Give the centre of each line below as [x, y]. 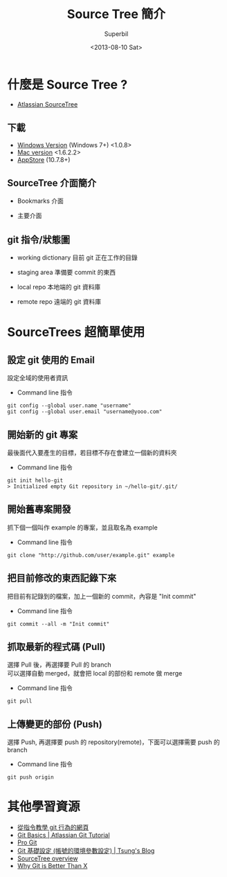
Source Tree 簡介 [116, 14]
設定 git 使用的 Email [51, 360]
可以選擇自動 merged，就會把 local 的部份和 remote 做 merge [95, 673]
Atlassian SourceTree [47, 104]
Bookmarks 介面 [40, 201]
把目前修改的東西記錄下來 [62, 578]
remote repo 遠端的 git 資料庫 [59, 302]
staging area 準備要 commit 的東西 [66, 272]
